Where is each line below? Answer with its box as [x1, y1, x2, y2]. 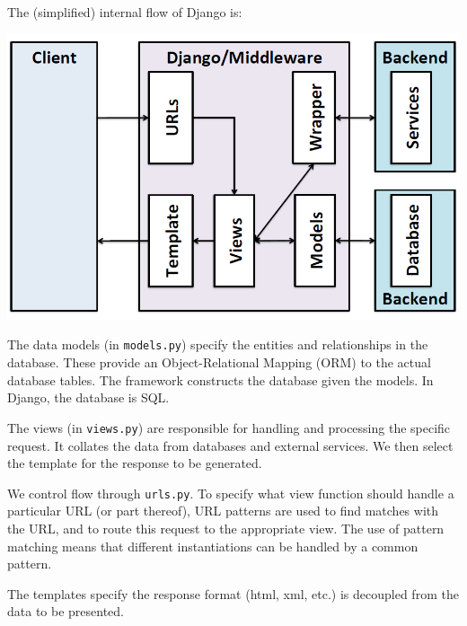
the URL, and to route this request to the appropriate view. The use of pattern [7, 518, 445, 537]
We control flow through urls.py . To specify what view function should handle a [7, 483, 454, 502]
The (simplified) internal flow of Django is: [7, 3, 242, 21]
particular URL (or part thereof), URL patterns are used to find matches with [7, 501, 439, 520]
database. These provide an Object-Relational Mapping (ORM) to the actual [7, 353, 431, 372]
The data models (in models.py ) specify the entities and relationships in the [7, 335, 428, 354]
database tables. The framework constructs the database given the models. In [7, 370, 434, 389]
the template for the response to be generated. [7, 454, 262, 472]
